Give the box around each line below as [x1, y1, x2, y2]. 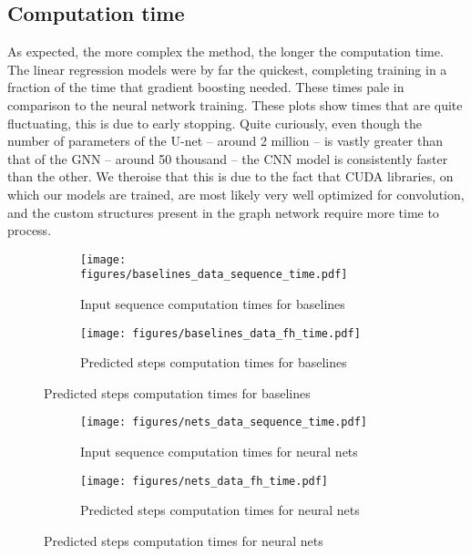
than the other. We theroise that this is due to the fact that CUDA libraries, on [7, 167, 454, 186]
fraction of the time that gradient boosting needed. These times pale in [7, 77, 404, 97]
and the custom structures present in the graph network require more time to [7, 202, 439, 221]
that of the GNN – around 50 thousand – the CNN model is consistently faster [7, 149, 448, 168]
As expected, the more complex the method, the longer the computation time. [7, 42, 444, 61]
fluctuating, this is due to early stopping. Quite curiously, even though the [7, 113, 423, 132]
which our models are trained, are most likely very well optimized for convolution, [7, 184, 465, 203]
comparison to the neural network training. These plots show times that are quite [7, 95, 463, 114]
